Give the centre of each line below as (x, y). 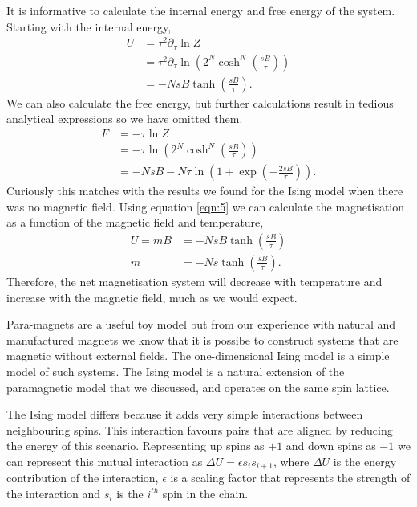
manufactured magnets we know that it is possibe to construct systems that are (202, 339)
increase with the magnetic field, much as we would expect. (152, 297)
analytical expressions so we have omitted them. (125, 119)
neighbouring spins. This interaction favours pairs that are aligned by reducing (200, 429)
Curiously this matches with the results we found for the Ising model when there (205, 191)
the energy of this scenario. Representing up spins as (136, 446)
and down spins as (331, 446)
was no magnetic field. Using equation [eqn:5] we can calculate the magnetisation (206, 206)
